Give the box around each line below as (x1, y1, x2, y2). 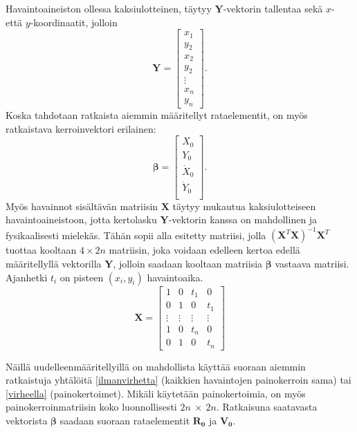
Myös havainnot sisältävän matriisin (6, 198, 158, 213)
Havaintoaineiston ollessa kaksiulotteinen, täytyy (6, 1, 212, 15)
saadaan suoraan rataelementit (59, 413, 190, 427)
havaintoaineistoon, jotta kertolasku (6, 212, 157, 227)
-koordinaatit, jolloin (30, 15, 118, 29)
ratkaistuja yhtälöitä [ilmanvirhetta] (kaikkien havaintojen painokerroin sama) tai (6, 373, 351, 387)
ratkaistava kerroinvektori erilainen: (6, 121, 156, 135)
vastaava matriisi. (275, 256, 349, 271)
